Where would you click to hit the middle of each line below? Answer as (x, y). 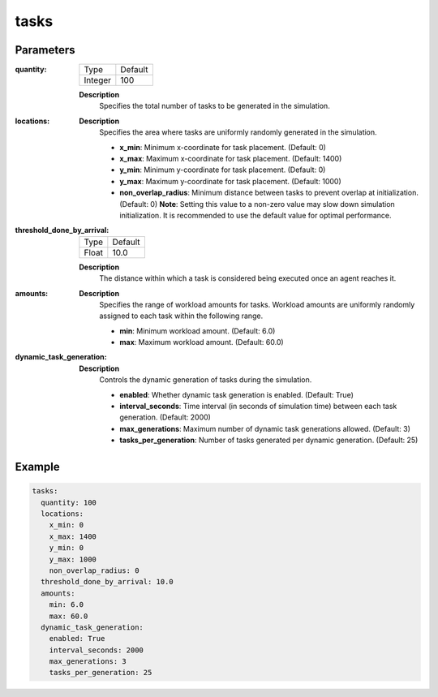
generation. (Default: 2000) (165, 417)
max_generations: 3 (88, 662)
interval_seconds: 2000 (96, 650)
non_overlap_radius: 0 (94, 570)
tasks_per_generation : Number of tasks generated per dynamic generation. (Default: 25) (269, 440)
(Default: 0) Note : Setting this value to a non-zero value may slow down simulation (257, 204)
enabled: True (77, 639)
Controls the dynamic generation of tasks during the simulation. (206, 380)
